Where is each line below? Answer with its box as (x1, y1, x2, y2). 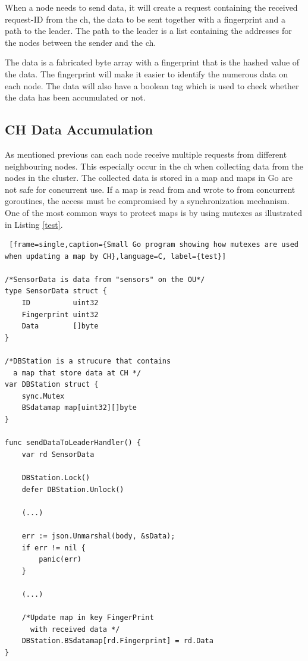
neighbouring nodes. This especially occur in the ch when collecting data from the (5, 159, 304, 172)
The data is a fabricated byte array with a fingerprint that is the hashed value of (5, 56, 300, 68)
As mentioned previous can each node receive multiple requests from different (5, 148, 287, 160)
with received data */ (30, 625, 120, 634)
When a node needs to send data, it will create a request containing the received (5, 1, 298, 13)
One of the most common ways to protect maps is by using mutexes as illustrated (5, 206, 302, 218)
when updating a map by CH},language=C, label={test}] (5, 252, 227, 261)
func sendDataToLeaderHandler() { (5, 438, 142, 447)
